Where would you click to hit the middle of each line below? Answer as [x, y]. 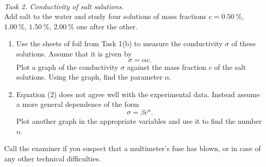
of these [243, 43]
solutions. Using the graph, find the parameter [89, 77]
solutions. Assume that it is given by [74, 53]
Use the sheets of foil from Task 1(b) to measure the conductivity [119, 43]
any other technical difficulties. [52, 158]
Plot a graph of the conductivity [67, 67]
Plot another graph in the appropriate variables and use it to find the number [139, 121]
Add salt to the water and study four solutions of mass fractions [105, 16]
